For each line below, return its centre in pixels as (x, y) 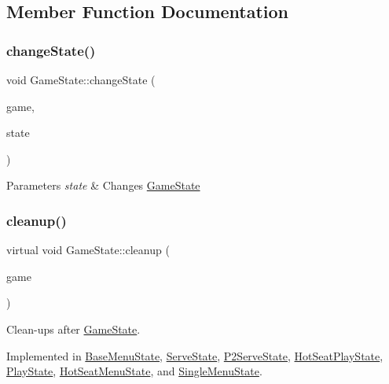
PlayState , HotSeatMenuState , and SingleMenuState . (134, 371)
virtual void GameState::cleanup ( (88, 250)
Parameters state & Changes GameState (103, 185)
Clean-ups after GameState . (73, 329)
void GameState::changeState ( (81, 79)
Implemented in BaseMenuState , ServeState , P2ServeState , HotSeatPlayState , (195, 355)
